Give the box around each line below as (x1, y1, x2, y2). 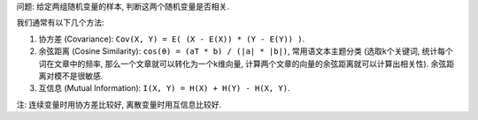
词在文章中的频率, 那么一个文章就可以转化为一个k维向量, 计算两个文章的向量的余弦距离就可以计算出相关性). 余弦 (38, 58, 447, 69)
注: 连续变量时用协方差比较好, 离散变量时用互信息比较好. (16, 99, 221, 109)
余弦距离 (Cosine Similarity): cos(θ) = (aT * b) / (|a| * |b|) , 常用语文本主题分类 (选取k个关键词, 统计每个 (38, 46, 453, 56)
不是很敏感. (61, 71, 104, 81)
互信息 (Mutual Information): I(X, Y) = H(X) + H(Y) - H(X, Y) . (38, 83, 290, 94)
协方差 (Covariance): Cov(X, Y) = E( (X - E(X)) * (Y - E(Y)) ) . (38, 34, 305, 44)
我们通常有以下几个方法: (16, 18, 105, 28)
